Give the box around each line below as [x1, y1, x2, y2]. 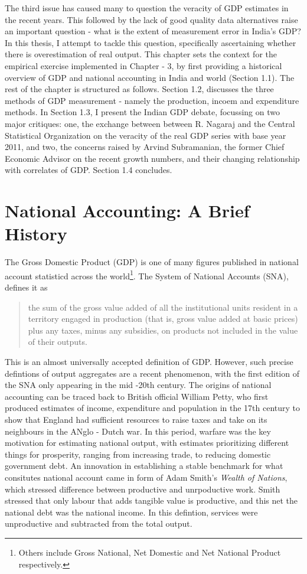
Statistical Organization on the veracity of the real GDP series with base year [5, 129, 286, 141]
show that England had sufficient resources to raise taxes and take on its [5, 413, 267, 425]
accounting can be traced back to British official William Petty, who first [5, 390, 269, 402]
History [5, 221, 67, 246]
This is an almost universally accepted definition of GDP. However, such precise [5, 356, 293, 368]
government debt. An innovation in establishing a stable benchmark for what [5, 459, 283, 472]
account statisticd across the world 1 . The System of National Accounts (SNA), [5, 268, 289, 282]
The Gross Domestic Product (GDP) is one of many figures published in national [5, 256, 299, 268]
